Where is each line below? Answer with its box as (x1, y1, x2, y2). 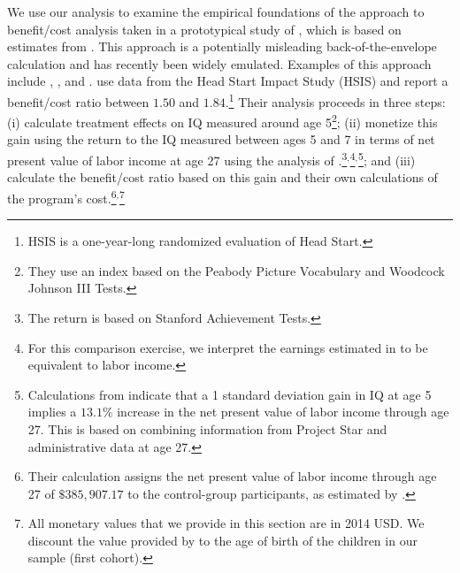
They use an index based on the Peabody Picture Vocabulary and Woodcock (27, 261, 445, 279)
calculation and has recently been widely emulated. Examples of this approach (7, 54, 432, 73)
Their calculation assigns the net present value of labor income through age (27, 467, 437, 485)
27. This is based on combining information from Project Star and (27, 419, 387, 438)
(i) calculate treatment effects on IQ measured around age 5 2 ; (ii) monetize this (7, 111, 438, 131)
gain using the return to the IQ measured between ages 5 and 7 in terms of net (7, 130, 435, 149)
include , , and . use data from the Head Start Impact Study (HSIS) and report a (7, 72, 448, 90)
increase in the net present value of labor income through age (117, 402, 449, 421)
